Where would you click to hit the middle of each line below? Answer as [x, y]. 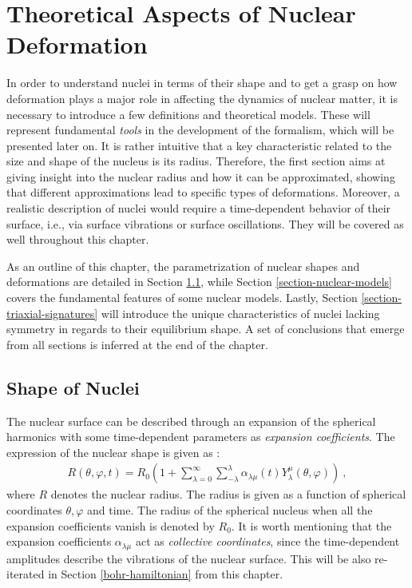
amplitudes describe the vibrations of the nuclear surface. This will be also [189, 558]
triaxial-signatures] [52, 313]
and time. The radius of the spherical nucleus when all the [230, 510]
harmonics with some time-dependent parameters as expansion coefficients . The [201, 437]
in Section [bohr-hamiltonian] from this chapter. [166, 574]
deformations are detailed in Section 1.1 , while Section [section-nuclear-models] [199, 282]
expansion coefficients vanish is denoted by [111, 525]
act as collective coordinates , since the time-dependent [267, 541]
